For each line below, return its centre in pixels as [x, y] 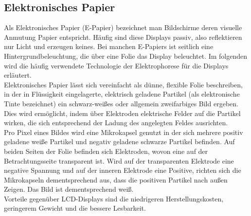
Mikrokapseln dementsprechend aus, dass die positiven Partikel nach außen [116, 179]
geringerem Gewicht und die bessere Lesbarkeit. [75, 208]
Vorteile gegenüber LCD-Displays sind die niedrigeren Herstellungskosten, [114, 198]
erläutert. [18, 75]
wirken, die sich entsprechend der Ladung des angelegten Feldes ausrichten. [116, 123]
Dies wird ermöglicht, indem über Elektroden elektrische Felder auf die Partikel [122, 113]
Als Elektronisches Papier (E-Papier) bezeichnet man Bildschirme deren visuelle [123, 27]
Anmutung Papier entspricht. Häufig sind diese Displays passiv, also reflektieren [123, 37]
